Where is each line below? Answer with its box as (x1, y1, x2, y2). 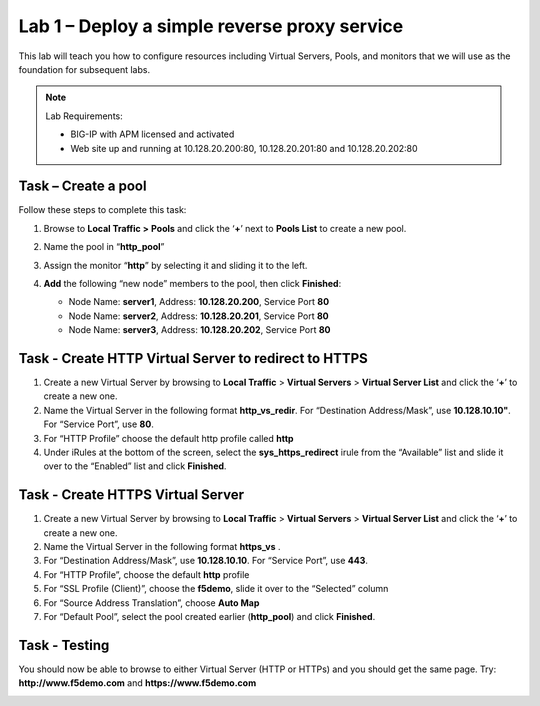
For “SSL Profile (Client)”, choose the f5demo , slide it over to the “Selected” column (43, 583, 389, 595)
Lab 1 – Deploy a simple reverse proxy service (18, 15, 404, 37)
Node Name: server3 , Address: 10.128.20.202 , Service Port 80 (68, 324, 331, 336)
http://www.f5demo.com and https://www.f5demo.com (18, 677, 257, 689)
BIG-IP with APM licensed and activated (70, 128, 235, 140)
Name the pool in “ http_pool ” (43, 241, 165, 253)
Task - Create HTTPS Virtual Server (18, 486, 245, 504)
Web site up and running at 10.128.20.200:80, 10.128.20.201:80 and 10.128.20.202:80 (70, 142, 419, 154)
